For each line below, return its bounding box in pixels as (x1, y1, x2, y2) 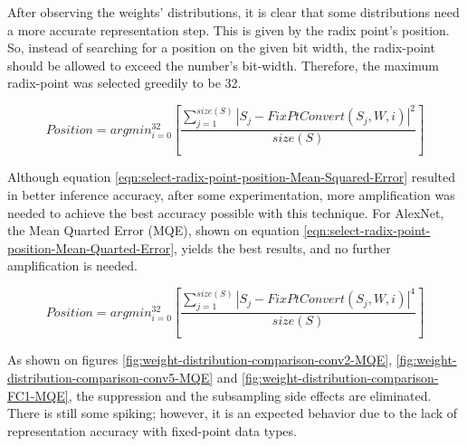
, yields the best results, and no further (174, 238, 391, 257)
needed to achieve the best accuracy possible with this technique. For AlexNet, (7, 203, 444, 222)
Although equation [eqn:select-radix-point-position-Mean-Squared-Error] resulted (7, 167, 456, 186)
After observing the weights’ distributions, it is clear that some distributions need (7, 3, 460, 21)
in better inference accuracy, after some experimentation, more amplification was (7, 185, 455, 204)
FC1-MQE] (7, 385, 69, 404)
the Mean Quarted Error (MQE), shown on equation (7, 221, 300, 240)
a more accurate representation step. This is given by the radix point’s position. (7, 20, 450, 39)
